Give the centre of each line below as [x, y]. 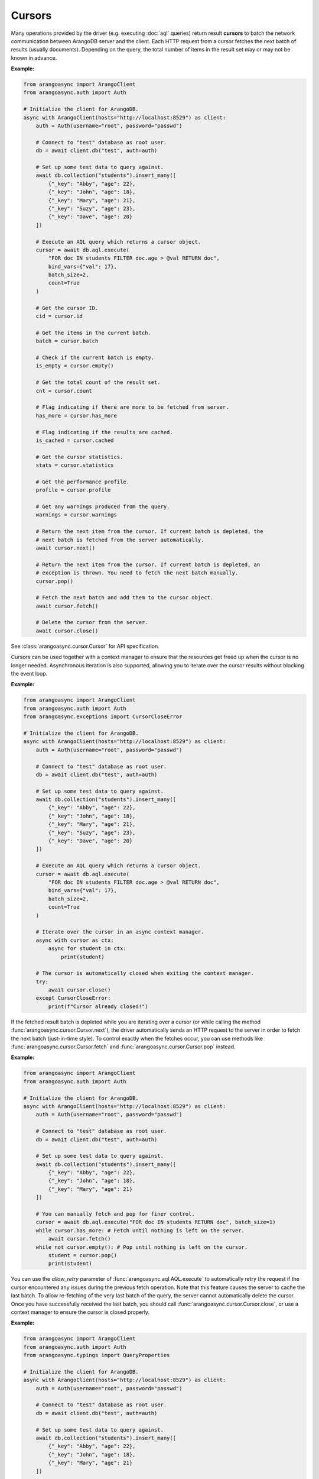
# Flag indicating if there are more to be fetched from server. [132, 407]
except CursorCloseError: [73, 998]
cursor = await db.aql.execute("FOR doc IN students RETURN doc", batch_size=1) [156, 1222]
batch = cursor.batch [67, 341]
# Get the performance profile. [83, 482]
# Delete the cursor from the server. [92, 622]
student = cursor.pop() [83, 1255]
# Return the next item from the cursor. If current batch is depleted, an [148, 564]
